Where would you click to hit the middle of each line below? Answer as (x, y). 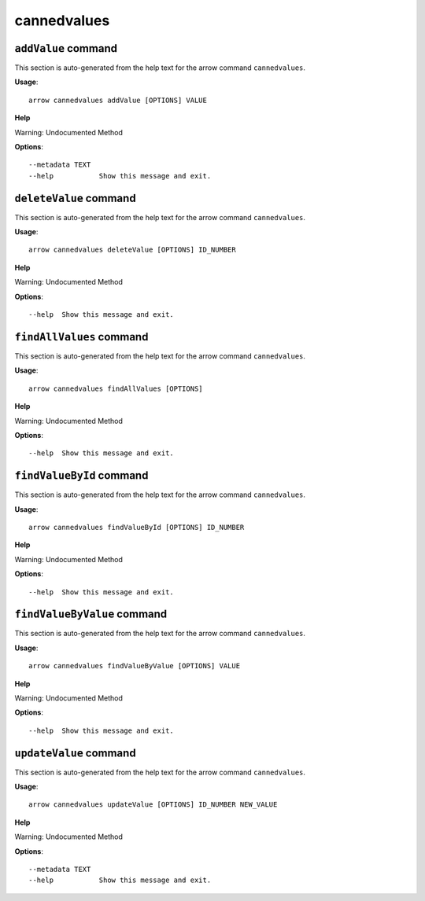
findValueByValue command (91, 614)
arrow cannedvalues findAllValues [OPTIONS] (116, 388)
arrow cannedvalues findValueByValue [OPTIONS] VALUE (134, 666)
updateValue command (76, 753)
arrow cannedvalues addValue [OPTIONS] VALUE (118, 100)
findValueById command (81, 476)
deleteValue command (76, 198)
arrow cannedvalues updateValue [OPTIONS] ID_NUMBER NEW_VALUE (153, 805)
